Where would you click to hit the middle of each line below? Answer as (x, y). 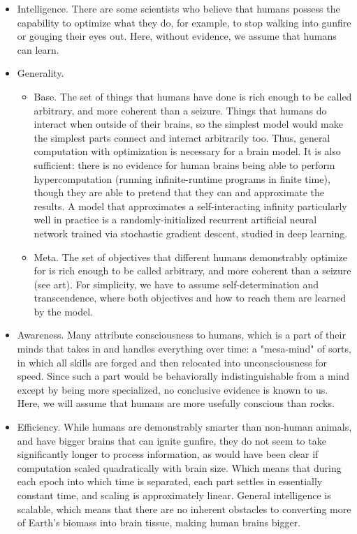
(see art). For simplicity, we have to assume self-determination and (176, 284)
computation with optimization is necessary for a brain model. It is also (187, 151)
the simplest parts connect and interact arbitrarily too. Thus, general (182, 137)
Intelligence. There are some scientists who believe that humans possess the (178, 8)
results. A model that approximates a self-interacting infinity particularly (190, 206)
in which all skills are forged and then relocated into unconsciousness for (172, 362)
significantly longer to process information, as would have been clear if (168, 454)
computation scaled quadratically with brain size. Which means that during (179, 467)
